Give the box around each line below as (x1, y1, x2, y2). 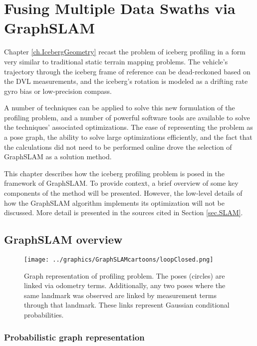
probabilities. (24, 310, 64, 320)
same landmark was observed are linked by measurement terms (24, 290, 217, 300)
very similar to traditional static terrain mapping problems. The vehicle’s (4, 56, 228, 66)
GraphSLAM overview (4, 232, 123, 247)
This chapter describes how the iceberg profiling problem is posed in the (4, 168, 225, 178)
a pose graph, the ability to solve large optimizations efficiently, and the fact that (4, 132, 253, 142)
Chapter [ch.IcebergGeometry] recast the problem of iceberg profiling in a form (4, 46, 246, 57)
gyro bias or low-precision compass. (4, 85, 112, 96)
